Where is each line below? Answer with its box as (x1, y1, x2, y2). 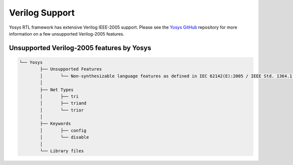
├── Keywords (40, 121, 71, 127)
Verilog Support (9, 7, 75, 18)
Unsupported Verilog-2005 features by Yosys (9, 44, 151, 52)
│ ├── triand (40, 100, 86, 106)
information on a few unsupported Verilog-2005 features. (9, 31, 125, 37)
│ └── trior (40, 107, 84, 113)
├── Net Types (40, 87, 74, 92)
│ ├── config (40, 128, 86, 133)
